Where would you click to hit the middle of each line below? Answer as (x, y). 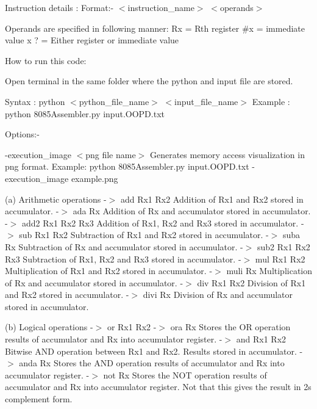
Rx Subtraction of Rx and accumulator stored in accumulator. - (124, 246)
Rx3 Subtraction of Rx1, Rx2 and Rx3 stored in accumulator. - (123, 259)
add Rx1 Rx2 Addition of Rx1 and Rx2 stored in (212, 199)
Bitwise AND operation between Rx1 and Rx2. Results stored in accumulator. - (154, 351)
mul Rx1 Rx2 (280, 259)
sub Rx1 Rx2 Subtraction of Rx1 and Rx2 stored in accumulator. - (144, 235)
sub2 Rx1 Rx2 (284, 246)
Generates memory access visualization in (227, 154)
